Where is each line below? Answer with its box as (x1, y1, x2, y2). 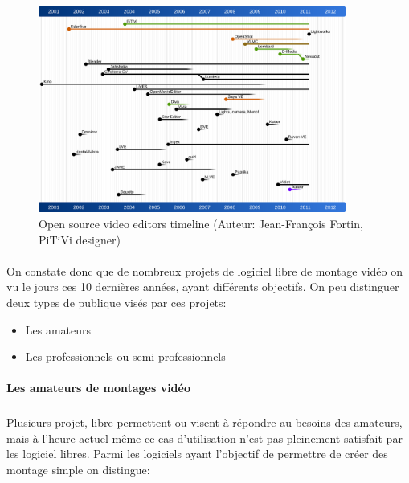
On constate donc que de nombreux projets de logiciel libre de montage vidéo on (6, 262, 403, 279)
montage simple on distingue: (6, 461, 150, 478)
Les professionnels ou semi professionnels (25, 348, 226, 365)
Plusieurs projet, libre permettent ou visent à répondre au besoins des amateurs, (6, 414, 403, 431)
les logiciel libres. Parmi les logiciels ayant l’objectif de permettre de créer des (6, 445, 388, 462)
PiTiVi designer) (39, 231, 121, 248)
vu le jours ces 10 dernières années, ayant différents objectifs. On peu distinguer (6, 278, 399, 295)
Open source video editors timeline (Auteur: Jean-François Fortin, (39, 215, 363, 231)
